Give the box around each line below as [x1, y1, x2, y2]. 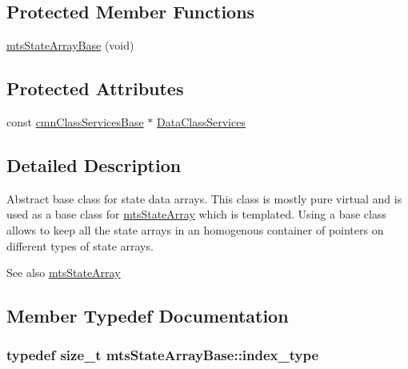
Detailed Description [6, 152, 182, 177]
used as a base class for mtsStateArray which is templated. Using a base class [6, 206, 386, 223]
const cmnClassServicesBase [6, 114, 144, 130]
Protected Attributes [6, 76, 184, 101]
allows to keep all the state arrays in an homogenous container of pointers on [6, 221, 384, 238]
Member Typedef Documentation [6, 303, 289, 328]
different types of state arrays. [6, 237, 154, 254]
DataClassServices [157, 114, 246, 130]
